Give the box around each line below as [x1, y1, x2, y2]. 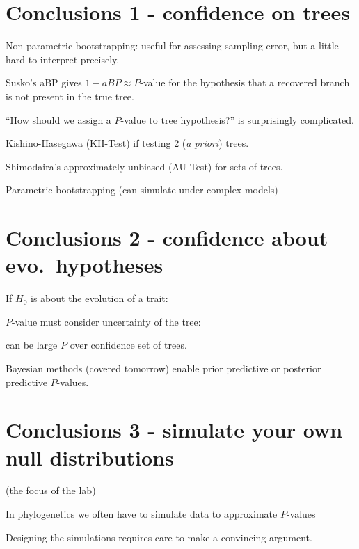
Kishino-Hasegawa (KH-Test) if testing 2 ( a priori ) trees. [6, 136, 249, 150]
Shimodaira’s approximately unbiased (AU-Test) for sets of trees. [6, 159, 283, 173]
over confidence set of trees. [70, 337, 187, 352]
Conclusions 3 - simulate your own [6, 415, 343, 444]
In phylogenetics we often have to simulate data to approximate [6, 507, 278, 521]
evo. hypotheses [6, 250, 163, 279]
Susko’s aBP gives [6, 75, 82, 90]
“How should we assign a [6, 112, 111, 127]
